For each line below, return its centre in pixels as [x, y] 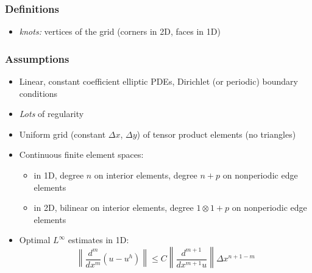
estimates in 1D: [98, 240]
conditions [38, 93]
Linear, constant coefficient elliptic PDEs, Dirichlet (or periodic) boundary [158, 81]
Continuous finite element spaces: [81, 154]
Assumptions [37, 58]
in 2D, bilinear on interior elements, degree [114, 207]
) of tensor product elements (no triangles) [216, 134]
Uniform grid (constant [62, 134]
